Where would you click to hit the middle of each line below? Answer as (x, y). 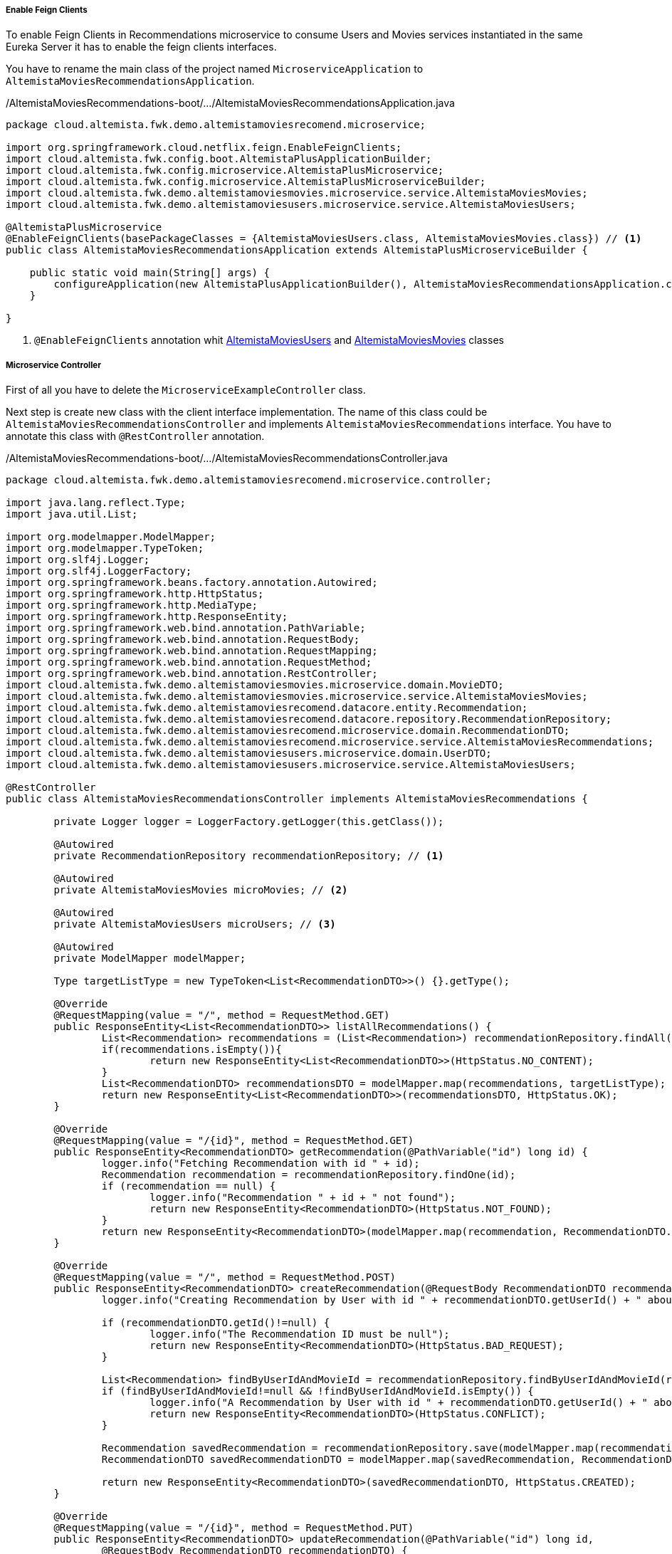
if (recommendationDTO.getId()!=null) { (216, 1323)
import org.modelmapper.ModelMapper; (111, 537)
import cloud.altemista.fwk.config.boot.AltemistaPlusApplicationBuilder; (219, 159)
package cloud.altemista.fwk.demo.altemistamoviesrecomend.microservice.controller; (249, 480)
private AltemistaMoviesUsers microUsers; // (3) (195, 924)
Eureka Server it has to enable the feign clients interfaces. (141, 47)
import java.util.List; (72, 514)
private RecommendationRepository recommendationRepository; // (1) (249, 856)
